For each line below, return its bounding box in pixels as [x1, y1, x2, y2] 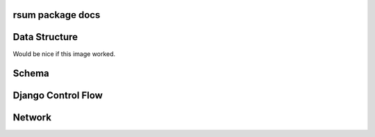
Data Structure [12, 31, 78, 43]
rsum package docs [12, 9, 101, 21]
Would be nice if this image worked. [12, 49, 116, 58]
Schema [12, 68, 50, 80]
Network [12, 111, 52, 124]
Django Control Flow [12, 90, 103, 102]
